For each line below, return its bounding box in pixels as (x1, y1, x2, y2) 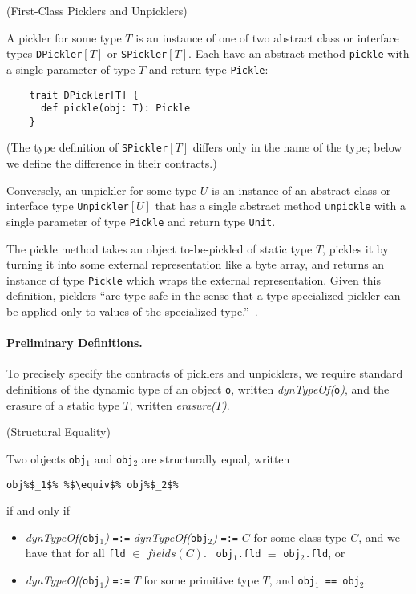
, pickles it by (322, 240, 389, 257)
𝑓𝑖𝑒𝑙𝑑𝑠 (147, 548, 176, 560)
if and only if (6, 502, 70, 519)
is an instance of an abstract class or (211, 181, 391, 198)
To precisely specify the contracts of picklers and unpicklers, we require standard (6, 365, 403, 382)
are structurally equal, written (141, 450, 290, 467)
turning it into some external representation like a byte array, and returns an (6, 256, 385, 273)
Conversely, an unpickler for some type (6, 181, 197, 198)
